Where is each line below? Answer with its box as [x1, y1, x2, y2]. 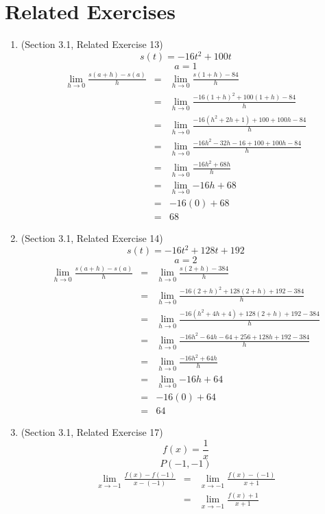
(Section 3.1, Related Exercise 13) [21, 37, 163, 51]
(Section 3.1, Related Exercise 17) [21, 424, 163, 439]
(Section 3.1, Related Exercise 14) [21, 231, 163, 245]
